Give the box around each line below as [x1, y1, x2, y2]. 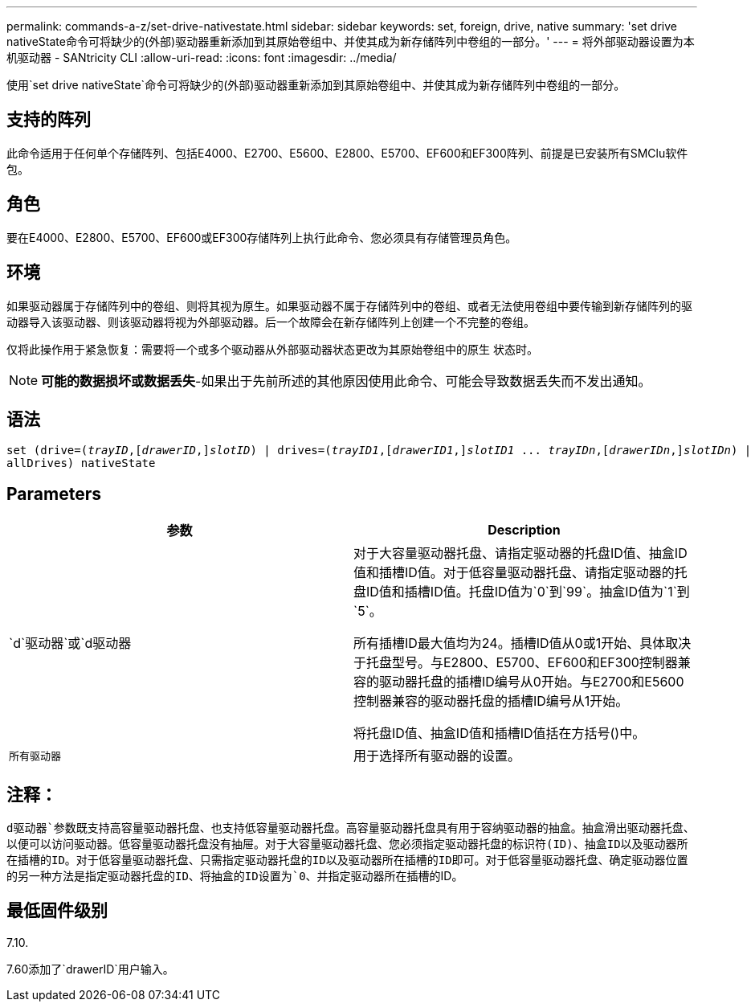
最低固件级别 [6, 900, 108, 921]
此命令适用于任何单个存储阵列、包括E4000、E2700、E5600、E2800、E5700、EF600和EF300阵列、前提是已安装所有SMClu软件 [6, 145, 688, 160]
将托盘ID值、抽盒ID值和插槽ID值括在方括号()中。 [353, 725, 646, 742]
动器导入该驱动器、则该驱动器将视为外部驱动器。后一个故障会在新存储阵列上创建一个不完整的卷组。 [6, 314, 535, 329]
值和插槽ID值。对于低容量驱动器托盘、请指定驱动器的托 [353, 564, 688, 581]
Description [488, 522, 561, 539]
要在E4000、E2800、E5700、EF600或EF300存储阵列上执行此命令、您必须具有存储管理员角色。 [6, 230, 517, 244]
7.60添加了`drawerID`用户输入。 [6, 961, 174, 976]
